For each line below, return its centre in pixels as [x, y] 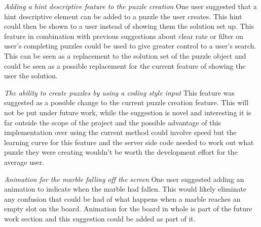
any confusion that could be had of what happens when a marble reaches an [122, 198]
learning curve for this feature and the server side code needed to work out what [129, 142]
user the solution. [31, 76]
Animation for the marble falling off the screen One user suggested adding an [124, 179]
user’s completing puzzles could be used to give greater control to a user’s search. [130, 46]
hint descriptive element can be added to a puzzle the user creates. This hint [123, 16]
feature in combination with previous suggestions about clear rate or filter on [124, 36]
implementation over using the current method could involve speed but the [120, 132]
